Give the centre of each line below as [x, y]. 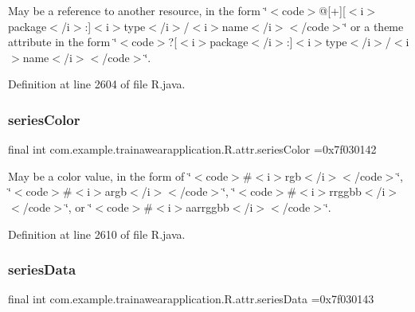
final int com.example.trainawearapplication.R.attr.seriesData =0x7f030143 [191, 299]
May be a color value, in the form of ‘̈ [100, 175]
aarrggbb [207, 207]
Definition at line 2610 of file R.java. [97, 234]
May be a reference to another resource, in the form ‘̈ [138, 10]
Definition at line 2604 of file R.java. [97, 84]
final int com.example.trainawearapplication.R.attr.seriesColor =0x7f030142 [192, 149]
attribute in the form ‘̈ [63, 42]
